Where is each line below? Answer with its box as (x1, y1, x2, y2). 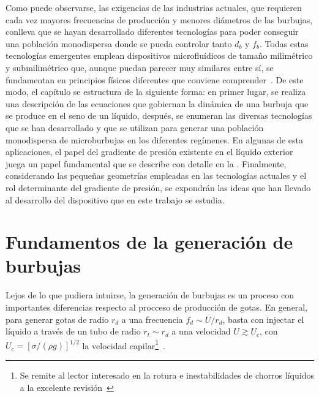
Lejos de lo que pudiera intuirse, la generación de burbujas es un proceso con (6, 289, 294, 301)
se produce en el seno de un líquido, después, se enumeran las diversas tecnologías (6, 109, 312, 122)
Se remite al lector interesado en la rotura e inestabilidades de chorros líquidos (20, 369, 314, 382)
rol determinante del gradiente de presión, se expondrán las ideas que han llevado (6, 181, 311, 194)
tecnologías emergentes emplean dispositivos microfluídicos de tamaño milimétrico (6, 49, 313, 62)
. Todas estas (259, 37, 309, 50)
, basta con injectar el (222, 312, 304, 325)
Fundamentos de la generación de (6, 229, 293, 254)
